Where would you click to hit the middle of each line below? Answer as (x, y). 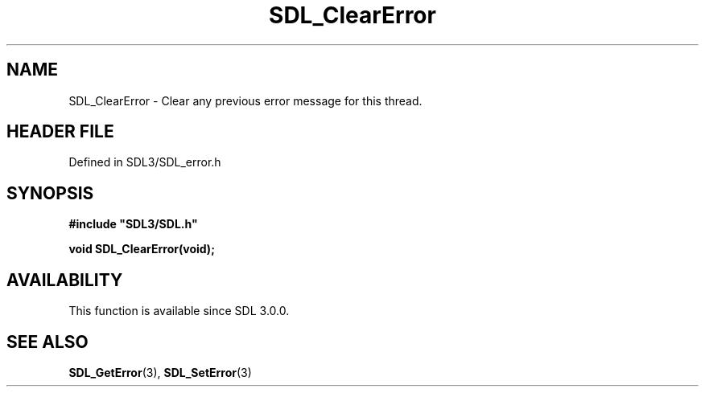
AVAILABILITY (65, 280)
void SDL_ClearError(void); (142, 249)
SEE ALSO (47, 342)
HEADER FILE (60, 132)
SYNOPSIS (50, 193)
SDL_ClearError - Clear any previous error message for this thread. (245, 100)
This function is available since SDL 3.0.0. (179, 311)
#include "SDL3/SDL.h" (133, 224)
